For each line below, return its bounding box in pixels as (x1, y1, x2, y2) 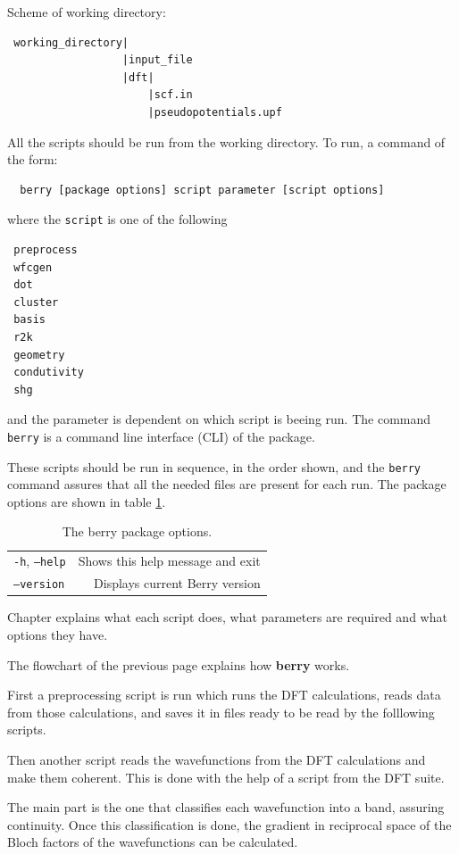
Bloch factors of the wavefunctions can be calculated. (7, 833, 298, 851)
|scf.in (147, 88, 193, 102)
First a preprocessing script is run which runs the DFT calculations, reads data (7, 685, 441, 704)
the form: (7, 150, 58, 169)
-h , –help (13, 551, 66, 570)
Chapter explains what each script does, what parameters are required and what (7, 608, 447, 626)
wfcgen (13, 261, 53, 274)
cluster (13, 295, 59, 309)
